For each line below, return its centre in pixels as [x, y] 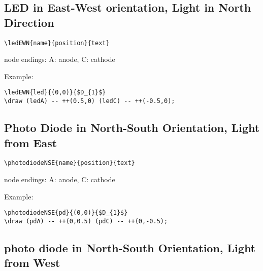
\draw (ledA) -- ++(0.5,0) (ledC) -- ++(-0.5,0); [90, 101]
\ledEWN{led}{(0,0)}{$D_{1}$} [55, 93]
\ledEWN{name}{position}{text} [57, 43]
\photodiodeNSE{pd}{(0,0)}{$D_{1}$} [66, 213]
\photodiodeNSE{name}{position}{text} [70, 163]
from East [31, 142]
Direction [29, 22]
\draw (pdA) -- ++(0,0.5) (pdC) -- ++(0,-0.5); [86, 221]
